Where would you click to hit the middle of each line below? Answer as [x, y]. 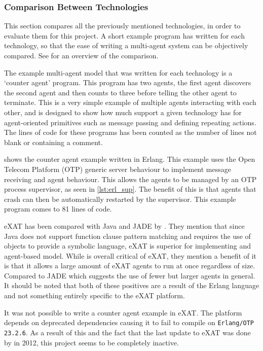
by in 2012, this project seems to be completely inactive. [91, 342]
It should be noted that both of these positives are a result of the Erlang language [132, 285]
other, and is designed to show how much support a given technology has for [123, 112]
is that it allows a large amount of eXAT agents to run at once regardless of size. [130, 266]
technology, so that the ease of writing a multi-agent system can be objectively [126, 45]
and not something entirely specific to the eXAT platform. [95, 295]
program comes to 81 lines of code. [58, 209]
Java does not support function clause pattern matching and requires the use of [127, 236]
